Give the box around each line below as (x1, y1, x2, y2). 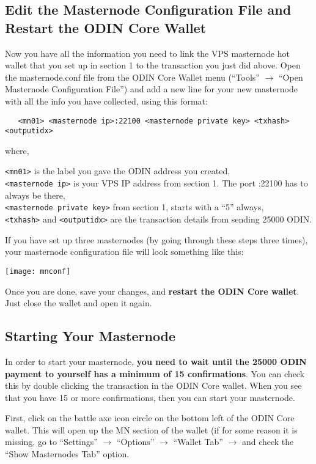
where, (5, 144, 29, 157)
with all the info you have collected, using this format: (5, 94, 208, 107)
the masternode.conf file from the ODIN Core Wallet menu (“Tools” (5, 70, 260, 83)
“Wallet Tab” (173, 435, 223, 448)
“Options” (116, 435, 155, 448)
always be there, (5, 188, 65, 201)
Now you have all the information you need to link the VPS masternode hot (5, 46, 290, 59)
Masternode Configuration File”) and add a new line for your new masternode (5, 83, 298, 95)
